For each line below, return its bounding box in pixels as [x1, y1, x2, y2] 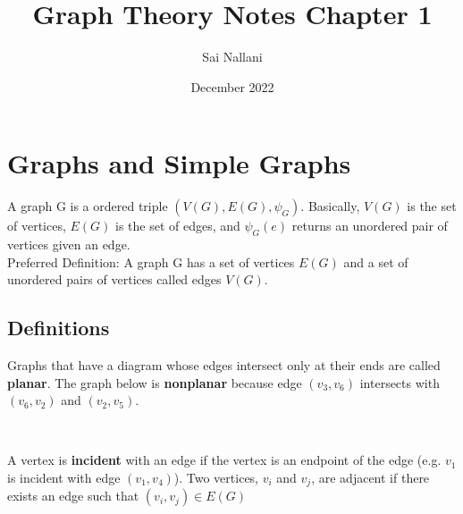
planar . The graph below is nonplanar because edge [7, 373, 302, 392]
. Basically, [300, 197, 360, 215]
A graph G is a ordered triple [7, 197, 168, 215]
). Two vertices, [173, 468, 259, 486]
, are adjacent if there [311, 468, 430, 486]
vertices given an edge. [7, 235, 130, 254]
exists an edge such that [7, 486, 139, 505]
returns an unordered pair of [291, 216, 448, 235]
